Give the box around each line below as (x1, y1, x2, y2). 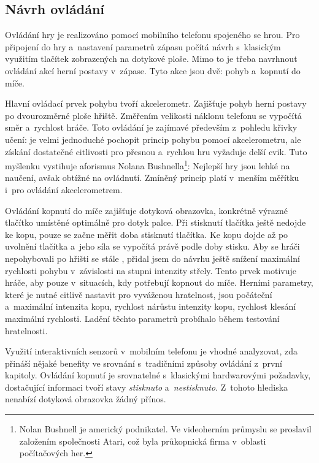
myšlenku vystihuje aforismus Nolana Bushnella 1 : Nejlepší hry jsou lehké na (5, 158, 290, 172)
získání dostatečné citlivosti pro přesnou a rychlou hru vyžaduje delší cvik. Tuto (5, 145, 307, 158)
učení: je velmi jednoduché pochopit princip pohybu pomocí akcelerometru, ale (5, 132, 301, 145)
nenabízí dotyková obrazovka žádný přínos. (5, 392, 166, 405)
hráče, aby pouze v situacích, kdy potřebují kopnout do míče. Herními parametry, (5, 276, 313, 289)
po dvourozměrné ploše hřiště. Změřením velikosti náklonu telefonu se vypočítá (5, 109, 302, 121)
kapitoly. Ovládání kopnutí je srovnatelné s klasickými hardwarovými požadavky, (5, 369, 311, 381)
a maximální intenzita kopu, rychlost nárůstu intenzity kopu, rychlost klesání (5, 300, 296, 313)
